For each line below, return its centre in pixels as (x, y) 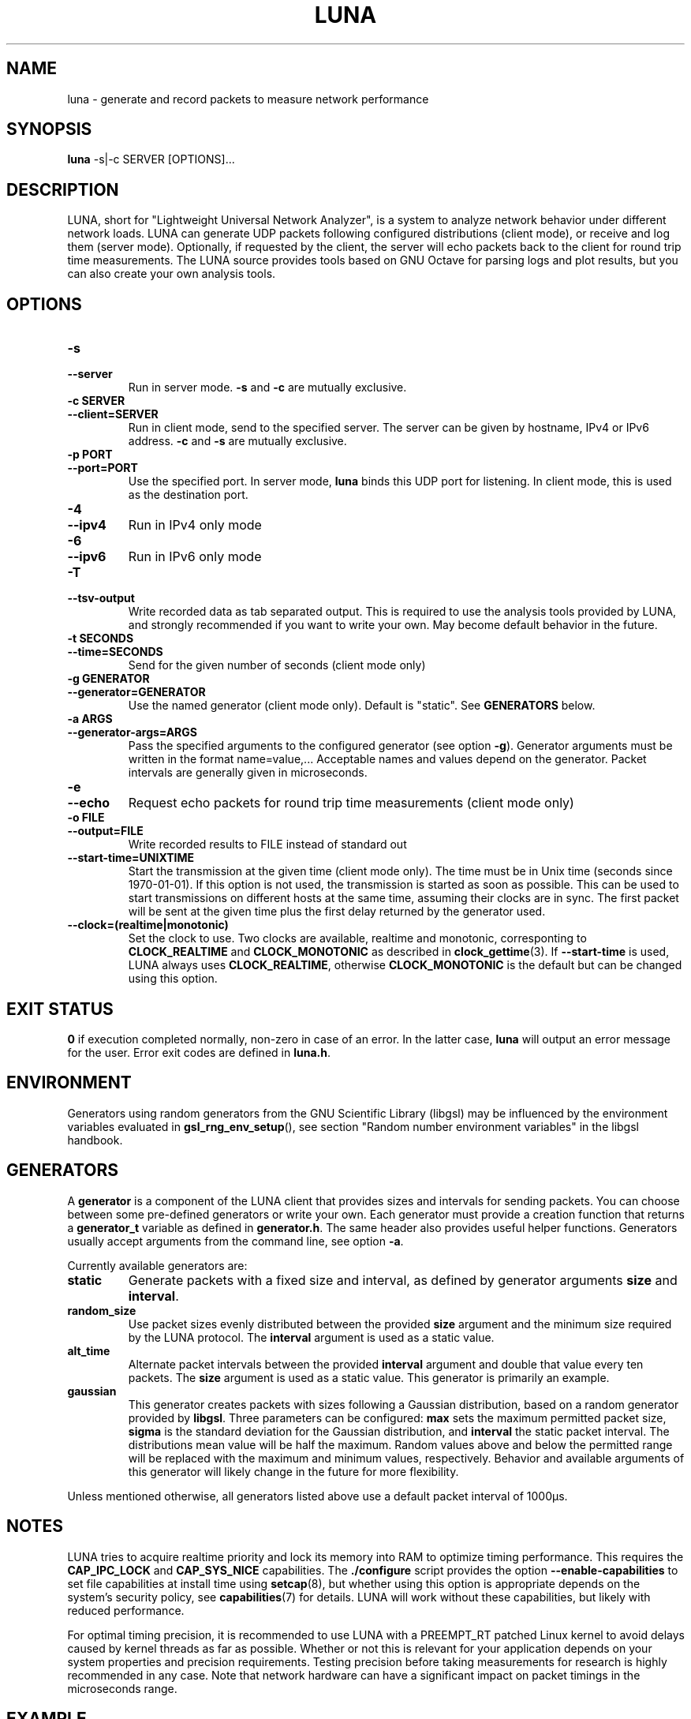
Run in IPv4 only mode (195, 525)
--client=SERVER (113, 414)
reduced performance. (126, 1610)
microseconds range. (122, 1688)
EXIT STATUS (60, 1009)
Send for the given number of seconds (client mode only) (277, 665)
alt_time (89, 1350)
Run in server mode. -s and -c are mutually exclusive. (267, 388)
